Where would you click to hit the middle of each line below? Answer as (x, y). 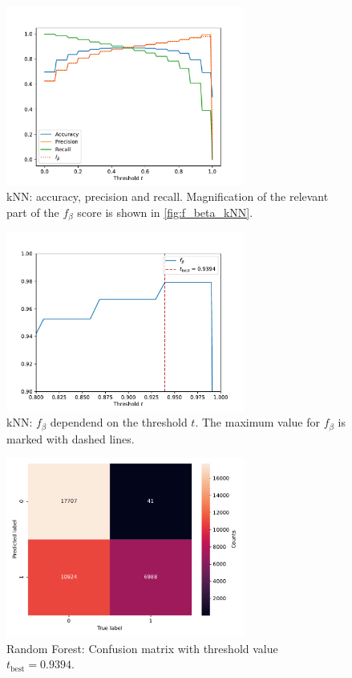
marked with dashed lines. (71, 438)
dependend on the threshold (119, 422)
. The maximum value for (258, 422)
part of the (33, 212)
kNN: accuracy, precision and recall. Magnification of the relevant (168, 196)
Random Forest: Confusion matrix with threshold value (142, 648)
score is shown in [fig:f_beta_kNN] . (165, 212)
